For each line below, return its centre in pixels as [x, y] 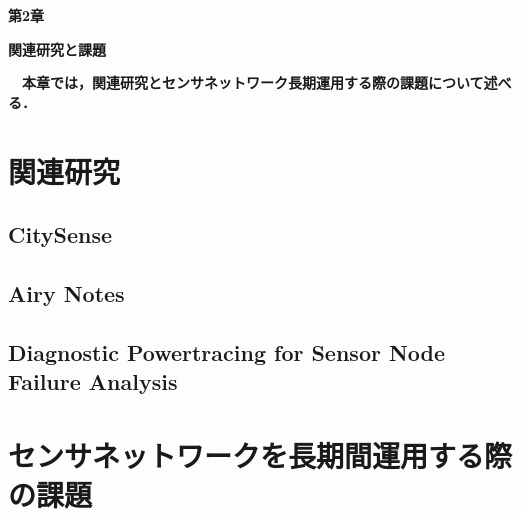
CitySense [60, 234]
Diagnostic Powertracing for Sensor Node [227, 351]
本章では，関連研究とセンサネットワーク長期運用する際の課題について [252, 82]
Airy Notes [66, 292]
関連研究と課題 [57, 48]
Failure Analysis [93, 381]
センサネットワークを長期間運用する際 [260, 454]
